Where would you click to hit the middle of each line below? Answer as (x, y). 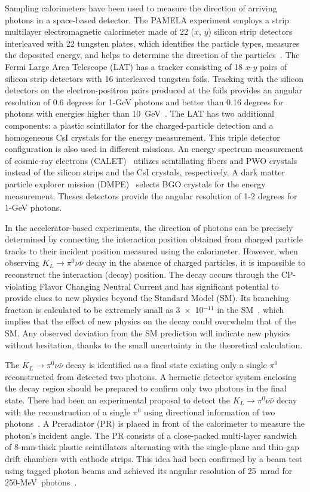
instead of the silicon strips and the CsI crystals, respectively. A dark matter (145, 172)
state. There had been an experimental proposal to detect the (118, 400)
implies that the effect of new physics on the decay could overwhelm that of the (151, 321)
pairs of (273, 66)
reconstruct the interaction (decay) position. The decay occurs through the (142, 274)
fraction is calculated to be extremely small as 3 (93, 309)
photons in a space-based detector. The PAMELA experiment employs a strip (147, 19)
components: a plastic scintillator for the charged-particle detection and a (139, 125)
